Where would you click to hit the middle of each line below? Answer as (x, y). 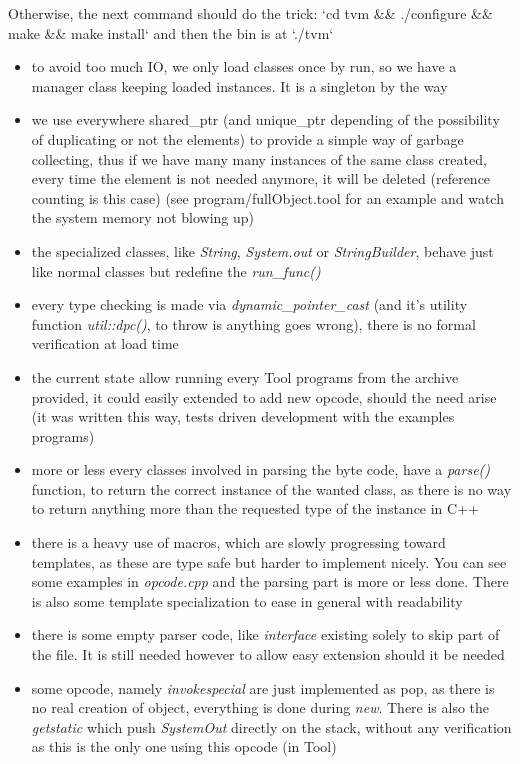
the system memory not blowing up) (143, 217)
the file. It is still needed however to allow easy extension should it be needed (268, 654)
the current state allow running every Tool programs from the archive (245, 376)
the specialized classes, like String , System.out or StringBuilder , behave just (262, 250)
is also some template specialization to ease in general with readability (247, 600)
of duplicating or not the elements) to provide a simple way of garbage (247, 138)
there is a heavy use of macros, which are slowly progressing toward (238, 542)
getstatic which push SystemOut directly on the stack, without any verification (271, 726)
